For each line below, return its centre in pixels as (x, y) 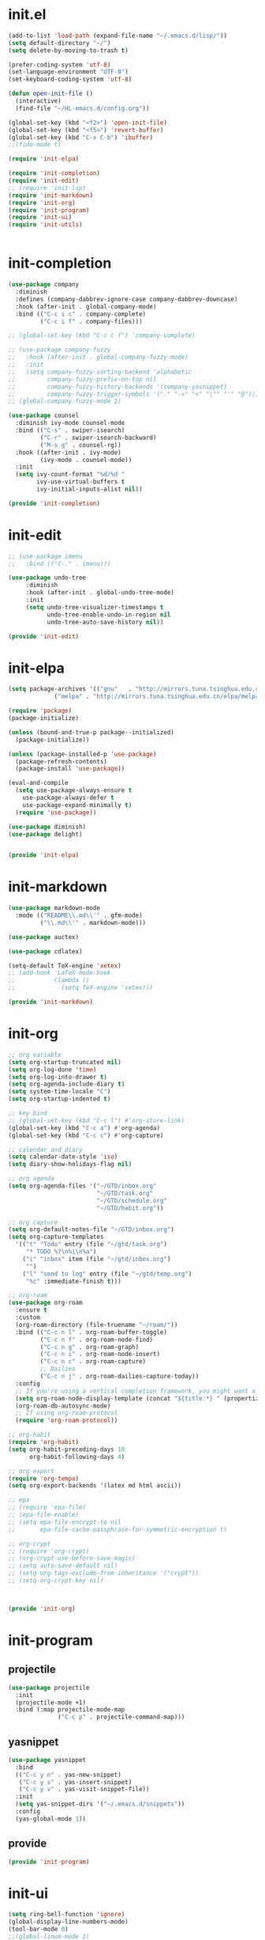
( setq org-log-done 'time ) (52, 1070)
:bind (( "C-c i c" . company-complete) (81, 314)
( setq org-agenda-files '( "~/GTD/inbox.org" (82, 1186)
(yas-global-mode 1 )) (51, 1819)
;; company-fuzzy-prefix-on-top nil (82, 379)
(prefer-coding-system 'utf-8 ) (60, 65)
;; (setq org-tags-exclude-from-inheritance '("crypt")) (104, 1573)
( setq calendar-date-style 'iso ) (63, 1157)
